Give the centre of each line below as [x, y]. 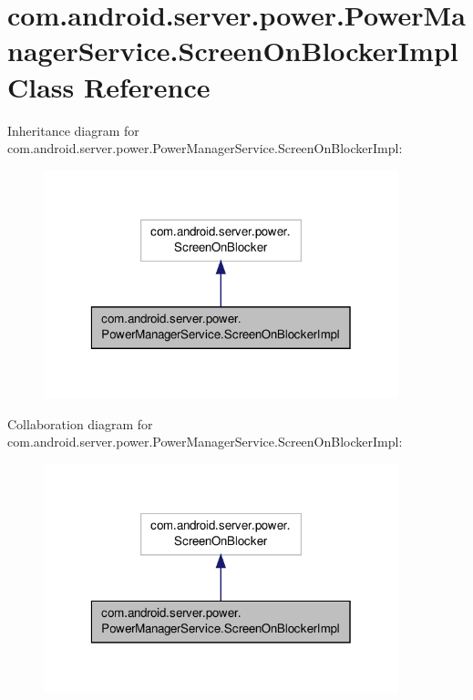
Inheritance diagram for [73, 130]
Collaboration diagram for [80, 423]
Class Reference [109, 86]
